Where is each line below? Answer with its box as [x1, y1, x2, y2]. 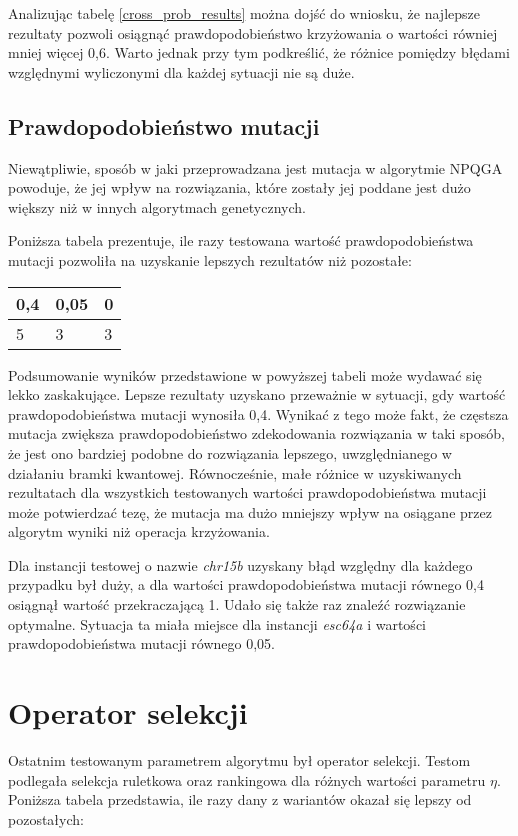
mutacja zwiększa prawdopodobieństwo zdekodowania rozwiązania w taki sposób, [8, 423, 505, 444]
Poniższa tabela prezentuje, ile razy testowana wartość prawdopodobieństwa [8, 230, 474, 251]
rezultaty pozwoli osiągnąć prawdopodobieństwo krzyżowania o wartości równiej [8, 22, 498, 43]
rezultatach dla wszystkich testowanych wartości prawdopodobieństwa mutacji [8, 482, 487, 503]
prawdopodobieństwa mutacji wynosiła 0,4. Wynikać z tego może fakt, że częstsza [8, 403, 509, 424]
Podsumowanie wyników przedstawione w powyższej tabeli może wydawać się [8, 364, 482, 385]
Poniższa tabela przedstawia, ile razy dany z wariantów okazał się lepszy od [8, 789, 472, 810]
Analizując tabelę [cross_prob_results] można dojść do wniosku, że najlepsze [8, 3, 480, 23]
